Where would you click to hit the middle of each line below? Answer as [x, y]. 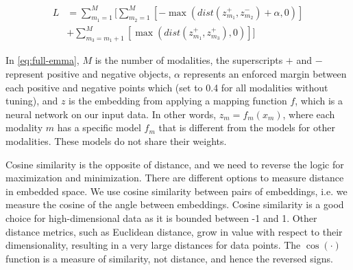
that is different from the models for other [247, 127]
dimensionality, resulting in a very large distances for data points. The [153, 245]
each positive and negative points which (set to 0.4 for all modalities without [167, 87]
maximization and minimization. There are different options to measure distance [175, 178]
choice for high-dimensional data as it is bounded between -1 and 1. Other [161, 218]
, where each [309, 114]
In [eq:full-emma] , [42, 60]
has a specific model [99, 127]
